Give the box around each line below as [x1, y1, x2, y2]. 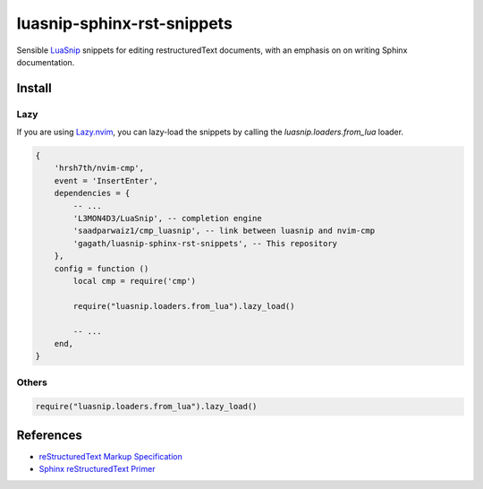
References [16, 427, 82, 442]
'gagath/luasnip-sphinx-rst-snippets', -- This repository [72, 238, 338, 248]
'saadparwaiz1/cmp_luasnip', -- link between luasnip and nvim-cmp [72, 226, 376, 236]
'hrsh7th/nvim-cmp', [54, 163, 145, 174]
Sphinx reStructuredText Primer [38, 464, 156, 475]
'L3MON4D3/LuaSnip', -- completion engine [72, 213, 263, 224]
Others [16, 376, 48, 389]
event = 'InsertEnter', [54, 176, 158, 185]
